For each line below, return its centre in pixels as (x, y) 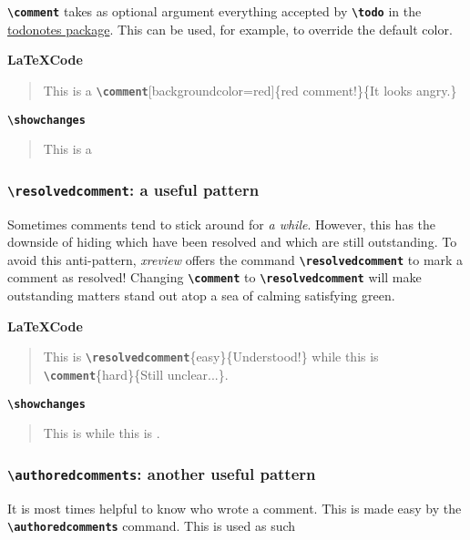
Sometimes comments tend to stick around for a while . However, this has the (222, 224)
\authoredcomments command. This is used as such (152, 526)
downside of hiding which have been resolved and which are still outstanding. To (232, 242)
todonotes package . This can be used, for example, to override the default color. (230, 29)
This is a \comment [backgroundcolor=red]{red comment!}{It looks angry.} (250, 90)
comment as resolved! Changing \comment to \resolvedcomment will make (215, 277)
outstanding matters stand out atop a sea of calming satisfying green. (201, 295)
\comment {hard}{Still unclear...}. (136, 374)
